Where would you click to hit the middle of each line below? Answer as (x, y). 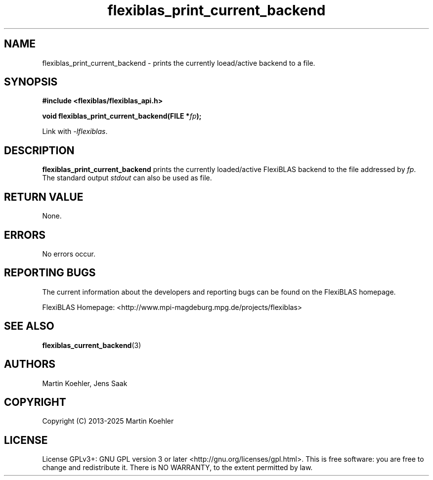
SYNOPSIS (31, 82)
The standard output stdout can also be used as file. (127, 178)
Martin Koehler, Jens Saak (85, 383)
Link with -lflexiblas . (75, 131)
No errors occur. (69, 254)
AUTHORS (30, 364)
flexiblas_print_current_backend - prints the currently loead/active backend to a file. (179, 63)
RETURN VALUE (44, 197)
